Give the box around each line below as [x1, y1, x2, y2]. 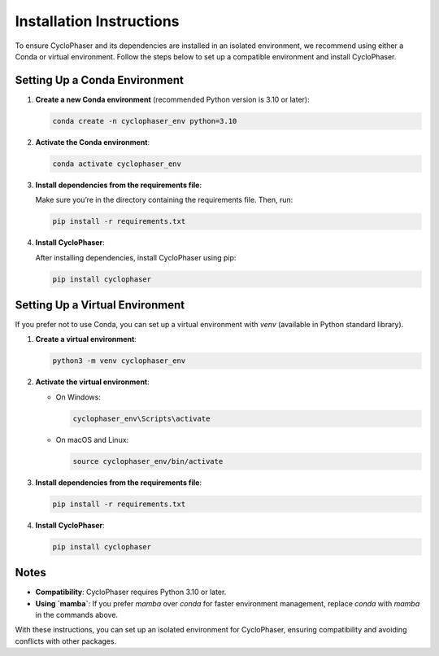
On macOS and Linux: [55, 435, 129, 444]
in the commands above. [35, 610, 118, 619]
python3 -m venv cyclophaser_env [52, 356, 186, 365]
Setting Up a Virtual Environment [15, 298, 185, 312]
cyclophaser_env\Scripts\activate [72, 413, 211, 423]
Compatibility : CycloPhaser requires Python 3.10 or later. [35, 587, 227, 597]
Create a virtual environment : [35, 335, 137, 344]
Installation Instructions [15, 12, 180, 30]
